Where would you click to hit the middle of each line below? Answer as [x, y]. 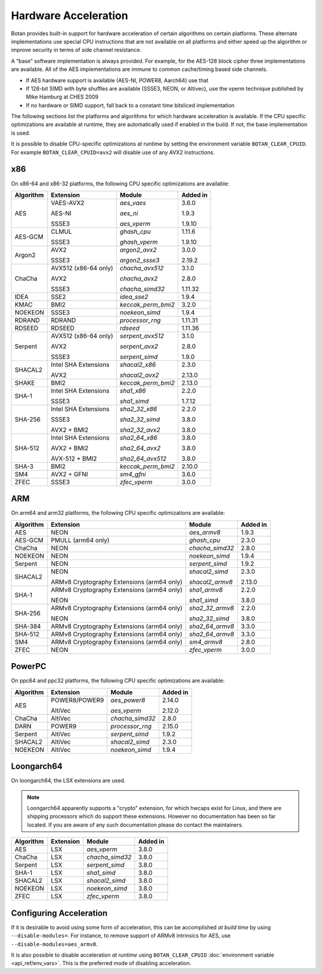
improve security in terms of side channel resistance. [76, 50]
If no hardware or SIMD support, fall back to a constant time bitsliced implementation [130, 105]
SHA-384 [28, 626]
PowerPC [29, 667]
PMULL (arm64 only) [80, 540]
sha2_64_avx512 [143, 458]
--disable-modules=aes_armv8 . [54, 944]
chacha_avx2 [139, 279]
